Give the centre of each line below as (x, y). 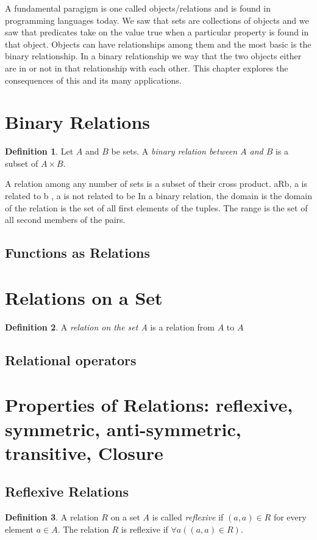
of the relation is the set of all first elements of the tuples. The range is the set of (156, 207)
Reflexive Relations (67, 491)
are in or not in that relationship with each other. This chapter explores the (147, 67)
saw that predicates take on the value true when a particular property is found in (157, 32)
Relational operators (71, 359)
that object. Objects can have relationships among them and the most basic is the (158, 44)
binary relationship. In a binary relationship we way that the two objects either (153, 56)
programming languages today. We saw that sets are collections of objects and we (157, 20)
